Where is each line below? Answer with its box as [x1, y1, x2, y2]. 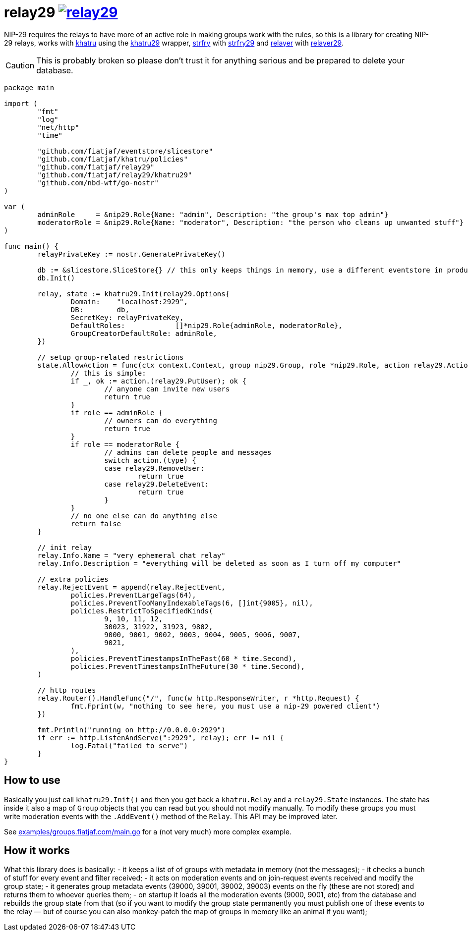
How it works [4, 844, 70, 857]
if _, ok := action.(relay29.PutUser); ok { [70, 377, 246, 385]
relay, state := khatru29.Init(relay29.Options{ [37, 289, 230, 298]
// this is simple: [70, 369, 146, 377]
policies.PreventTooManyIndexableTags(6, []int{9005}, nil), [70, 599, 313, 607]
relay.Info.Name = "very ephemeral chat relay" [37, 551, 226, 559]
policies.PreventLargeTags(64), [70, 591, 196, 599]
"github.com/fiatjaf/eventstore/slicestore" [37, 147, 213, 155]
